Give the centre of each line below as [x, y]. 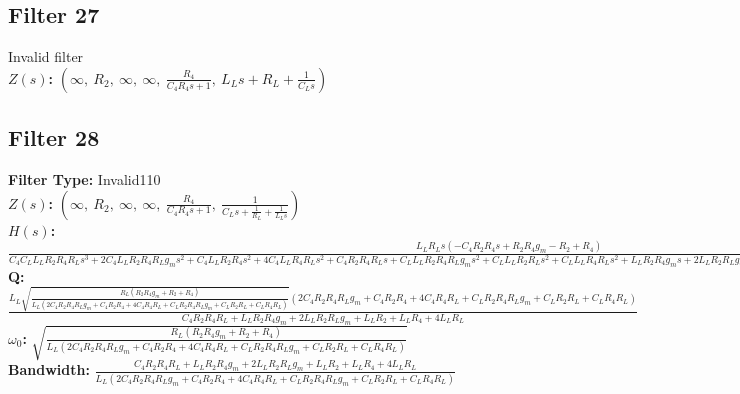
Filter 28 [54, 137]
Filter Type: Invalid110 [84, 179]
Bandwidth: [49, 369]
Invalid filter [46, 56]
